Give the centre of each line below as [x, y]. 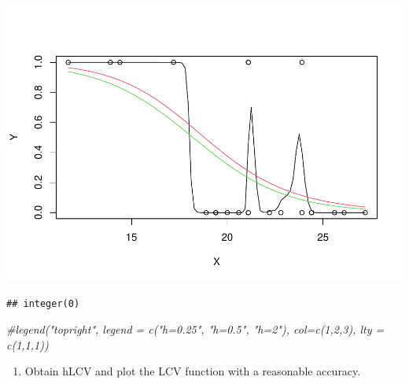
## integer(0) [43, 303]
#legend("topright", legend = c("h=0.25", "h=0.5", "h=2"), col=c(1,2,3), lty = [195, 329]
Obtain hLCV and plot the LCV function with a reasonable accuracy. [193, 371]
